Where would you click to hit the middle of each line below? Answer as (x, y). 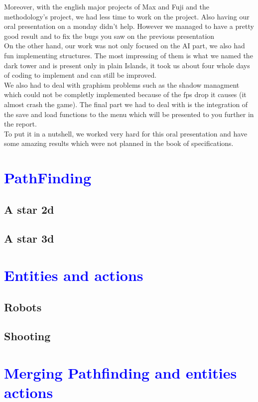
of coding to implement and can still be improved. (80, 75)
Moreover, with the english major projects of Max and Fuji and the (107, 6)
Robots (23, 307)
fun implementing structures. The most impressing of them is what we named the (129, 55)
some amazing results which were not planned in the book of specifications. (119, 143)
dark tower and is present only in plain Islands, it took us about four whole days (127, 65)
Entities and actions (74, 275)
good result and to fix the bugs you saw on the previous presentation (109, 36)
